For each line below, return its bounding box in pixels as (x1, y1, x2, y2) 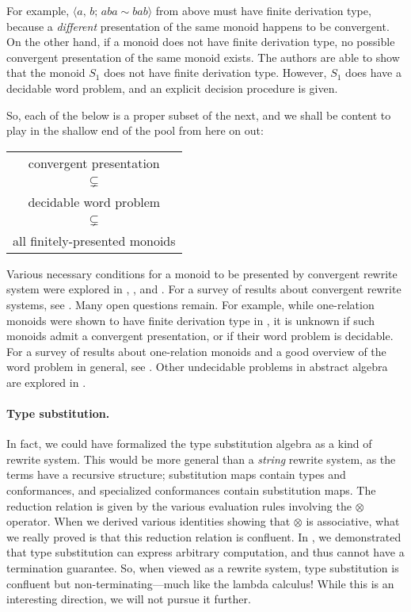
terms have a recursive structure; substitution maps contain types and (6, 466, 346, 483)
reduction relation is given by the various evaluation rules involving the (6, 497, 352, 514)
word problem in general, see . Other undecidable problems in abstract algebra (6, 358, 388, 375)
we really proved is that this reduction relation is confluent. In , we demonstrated (6, 528, 401, 545)
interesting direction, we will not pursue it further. (6, 591, 251, 607)
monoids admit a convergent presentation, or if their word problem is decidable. (6, 327, 394, 344)
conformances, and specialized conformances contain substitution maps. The (6, 482, 376, 499)
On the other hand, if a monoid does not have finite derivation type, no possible (6, 33, 395, 50)
